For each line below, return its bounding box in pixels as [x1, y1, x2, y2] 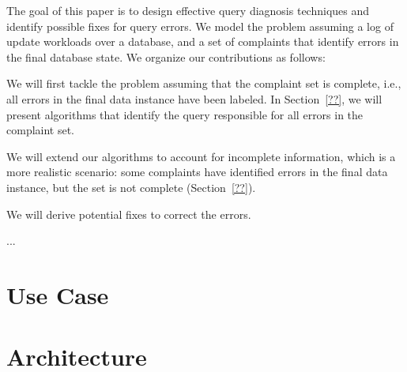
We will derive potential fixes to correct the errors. [6, 205, 251, 222]
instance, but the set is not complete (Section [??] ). [6, 178, 256, 195]
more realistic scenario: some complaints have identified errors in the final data [6, 163, 388, 180]
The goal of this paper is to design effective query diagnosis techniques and [6, 2, 370, 18]
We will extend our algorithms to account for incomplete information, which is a [6, 148, 396, 164]
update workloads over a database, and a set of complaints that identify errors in [6, 33, 399, 50]
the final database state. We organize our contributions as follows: [6, 48, 326, 65]
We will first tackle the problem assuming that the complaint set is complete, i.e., [6, 75, 401, 92]
